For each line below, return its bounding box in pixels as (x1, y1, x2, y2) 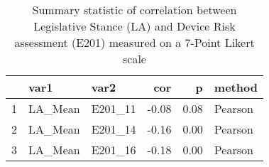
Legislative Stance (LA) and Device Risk (33, 18, 236, 34)
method (214, 79, 258, 95)
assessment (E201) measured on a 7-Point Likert (14, 34, 255, 50)
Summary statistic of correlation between (32, 1, 237, 18)
